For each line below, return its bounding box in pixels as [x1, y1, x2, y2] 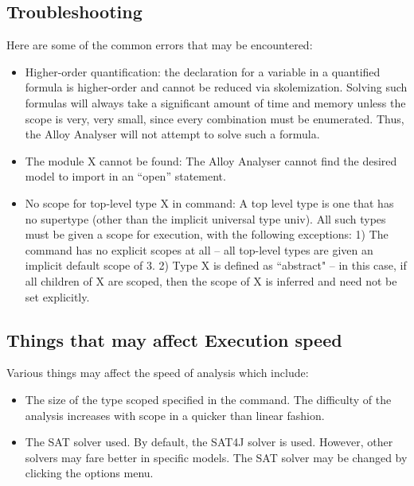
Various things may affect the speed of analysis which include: [6, 364, 309, 381]
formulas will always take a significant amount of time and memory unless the [25, 94, 406, 111]
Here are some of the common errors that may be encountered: [6, 37, 313, 53]
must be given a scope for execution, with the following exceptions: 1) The [25, 226, 389, 243]
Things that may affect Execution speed [6, 327, 342, 352]
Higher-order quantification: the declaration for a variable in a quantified [25, 63, 381, 80]
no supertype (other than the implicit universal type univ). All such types [25, 210, 386, 227]
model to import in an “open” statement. [25, 168, 226, 185]
